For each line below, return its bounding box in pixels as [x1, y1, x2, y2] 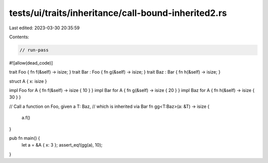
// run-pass [19, 47, 49, 53]
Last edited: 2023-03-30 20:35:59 [9, 25, 80, 31]
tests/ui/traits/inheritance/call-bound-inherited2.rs [9, 7, 227, 18]
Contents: [9, 34, 29, 40]
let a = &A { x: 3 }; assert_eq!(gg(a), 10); [21, 142, 103, 148]
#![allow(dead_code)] [9, 60, 53, 66]
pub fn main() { [9, 135, 40, 141]
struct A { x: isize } [9, 78, 47, 84]
